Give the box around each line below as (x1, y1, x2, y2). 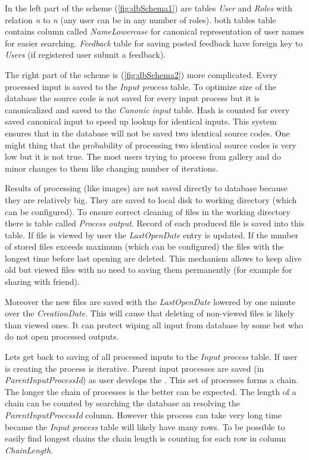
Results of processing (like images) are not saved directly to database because (5, 182, 288, 194)
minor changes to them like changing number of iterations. (5, 161, 219, 174)
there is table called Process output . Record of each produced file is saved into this (5, 217, 305, 229)
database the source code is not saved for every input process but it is (5, 92, 260, 104)
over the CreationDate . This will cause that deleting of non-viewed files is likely (5, 307, 295, 319)
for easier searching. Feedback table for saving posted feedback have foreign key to (5, 36, 303, 49)
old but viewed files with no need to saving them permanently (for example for (5, 263, 292, 276)
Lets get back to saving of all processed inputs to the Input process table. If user (5, 350, 298, 363)
